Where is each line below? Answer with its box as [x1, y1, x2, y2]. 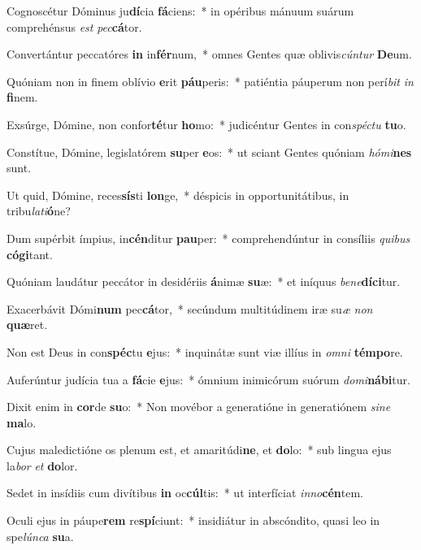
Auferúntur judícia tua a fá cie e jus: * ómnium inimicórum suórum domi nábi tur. [7, 370, 410, 388]
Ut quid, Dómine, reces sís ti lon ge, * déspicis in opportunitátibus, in [7, 186, 349, 203]
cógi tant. [7, 245, 53, 262]
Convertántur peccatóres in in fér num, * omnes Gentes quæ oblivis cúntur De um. [7, 45, 412, 63]
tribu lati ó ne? [7, 202, 71, 219]
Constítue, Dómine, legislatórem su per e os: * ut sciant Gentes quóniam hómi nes [7, 143, 412, 160]
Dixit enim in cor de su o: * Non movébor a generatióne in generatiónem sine [7, 398, 391, 415]
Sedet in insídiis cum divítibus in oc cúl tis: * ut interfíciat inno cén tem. [7, 484, 363, 501]
